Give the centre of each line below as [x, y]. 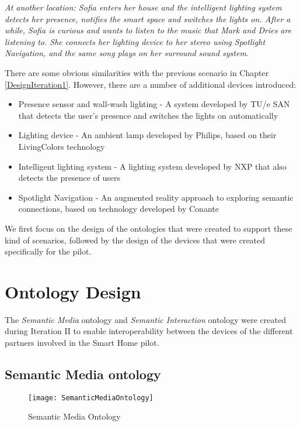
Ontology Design [73, 291]
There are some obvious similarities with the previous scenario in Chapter [137, 72]
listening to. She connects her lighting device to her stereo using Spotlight [135, 41]
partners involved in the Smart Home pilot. [82, 342]
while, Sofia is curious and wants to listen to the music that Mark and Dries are [148, 30]
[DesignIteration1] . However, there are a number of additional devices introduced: [151, 84]
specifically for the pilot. [48, 251]
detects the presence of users [69, 178]
